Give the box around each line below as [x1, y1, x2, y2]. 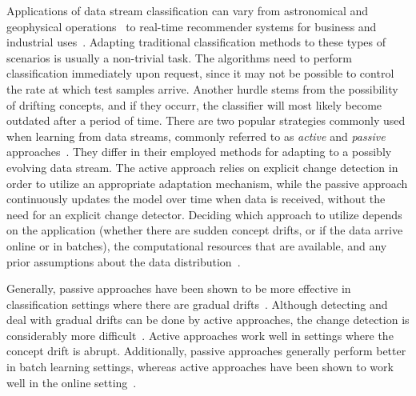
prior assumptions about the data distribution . [6, 253, 241, 270]
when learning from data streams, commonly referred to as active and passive [6, 127, 386, 144]
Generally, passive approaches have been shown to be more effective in [6, 280, 351, 297]
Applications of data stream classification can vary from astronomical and [6, 2, 369, 18]
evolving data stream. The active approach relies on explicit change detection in [6, 158, 398, 175]
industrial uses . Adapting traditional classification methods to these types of [6, 34, 386, 50]
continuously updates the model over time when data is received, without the [6, 190, 386, 207]
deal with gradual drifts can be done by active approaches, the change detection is [6, 311, 410, 328]
